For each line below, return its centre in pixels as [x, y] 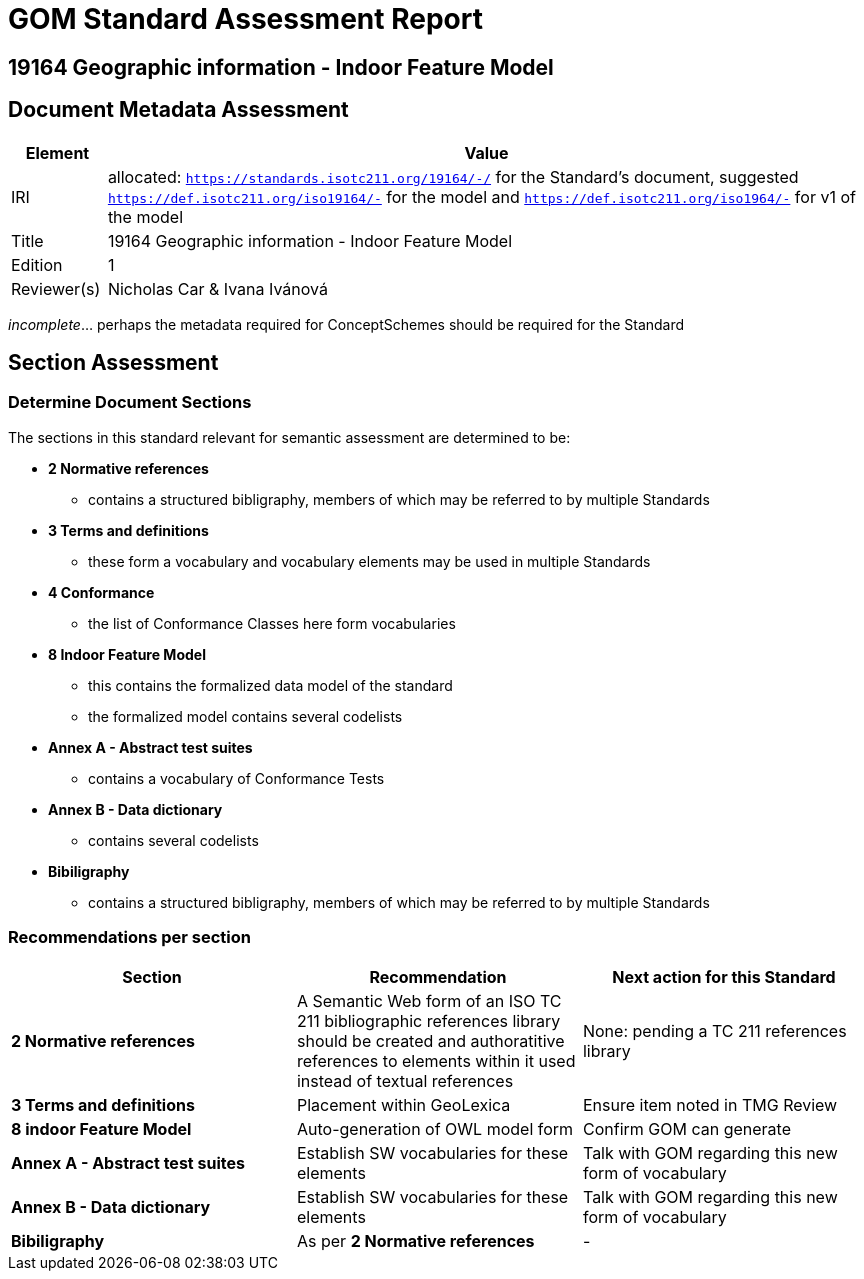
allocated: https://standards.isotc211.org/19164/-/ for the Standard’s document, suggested [453, 176]
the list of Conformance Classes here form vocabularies [272, 623]
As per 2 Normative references [415, 1240]
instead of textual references [405, 1080]
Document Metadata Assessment [178, 110]
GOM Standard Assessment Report [245, 19]
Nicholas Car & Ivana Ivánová [217, 288]
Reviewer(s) [56, 288]
